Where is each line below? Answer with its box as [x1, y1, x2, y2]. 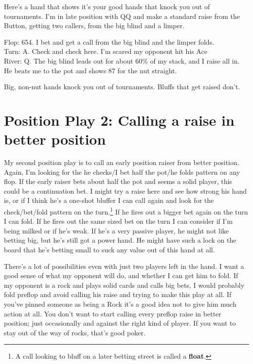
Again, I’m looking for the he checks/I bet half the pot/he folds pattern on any [4, 166, 240, 177]
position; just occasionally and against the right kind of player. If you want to [4, 318, 236, 328]
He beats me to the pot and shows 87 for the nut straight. [4, 65, 177, 75]
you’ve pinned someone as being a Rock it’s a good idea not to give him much [4, 299, 236, 309]
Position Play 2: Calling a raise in [4, 110, 235, 130]
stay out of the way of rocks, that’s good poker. [4, 327, 145, 337]
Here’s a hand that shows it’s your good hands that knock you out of [4, 1, 210, 11]
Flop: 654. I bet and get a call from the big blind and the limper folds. [4, 36, 215, 47]
